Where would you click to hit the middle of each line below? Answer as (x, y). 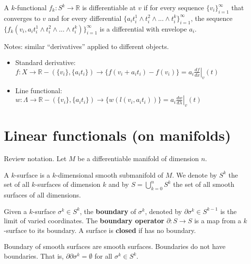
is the (228, 211)
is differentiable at (109, 7)
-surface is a (32, 174)
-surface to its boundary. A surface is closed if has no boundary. (100, 230)
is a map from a (218, 221)
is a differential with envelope (143, 28)
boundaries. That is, (34, 256)
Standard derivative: (45, 62)
